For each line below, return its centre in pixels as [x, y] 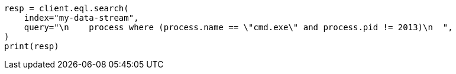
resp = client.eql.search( [67, 8]
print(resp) [32, 46]
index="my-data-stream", [81, 18]
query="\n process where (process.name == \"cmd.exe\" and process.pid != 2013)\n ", [238, 27]
